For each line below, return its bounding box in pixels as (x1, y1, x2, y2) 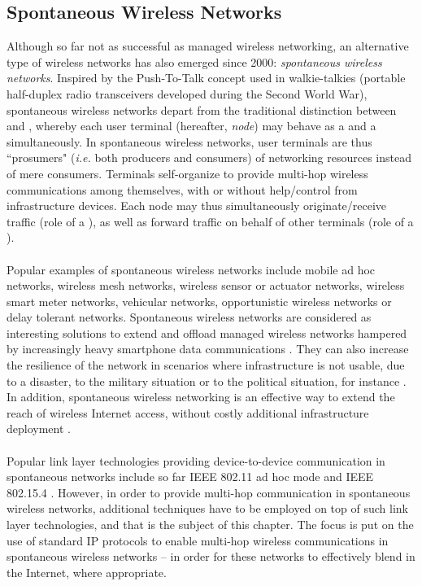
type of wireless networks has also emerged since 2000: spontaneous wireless (7, 53, 382, 70)
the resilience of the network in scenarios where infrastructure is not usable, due (7, 356, 405, 374)
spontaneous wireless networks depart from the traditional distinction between (7, 101, 397, 118)
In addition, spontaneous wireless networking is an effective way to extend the (7, 388, 395, 405)
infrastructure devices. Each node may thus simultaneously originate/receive (7, 197, 387, 214)
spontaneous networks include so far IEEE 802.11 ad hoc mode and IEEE (7, 468, 374, 485)
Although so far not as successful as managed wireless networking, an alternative (7, 37, 409, 55)
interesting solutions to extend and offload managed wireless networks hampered (7, 324, 407, 341)
